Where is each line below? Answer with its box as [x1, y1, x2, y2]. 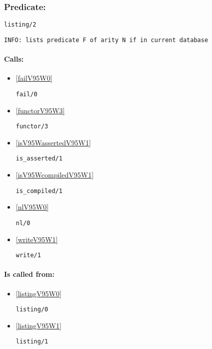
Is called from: [4, 269, 54, 279]
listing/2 [4, 21, 36, 29]
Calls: [4, 54, 24, 64]
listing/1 [15, 338, 48, 345]
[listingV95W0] [15, 288, 61, 298]
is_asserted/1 [15, 155, 62, 162]
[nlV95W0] [15, 202, 49, 212]
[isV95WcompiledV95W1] [15, 169, 94, 180]
